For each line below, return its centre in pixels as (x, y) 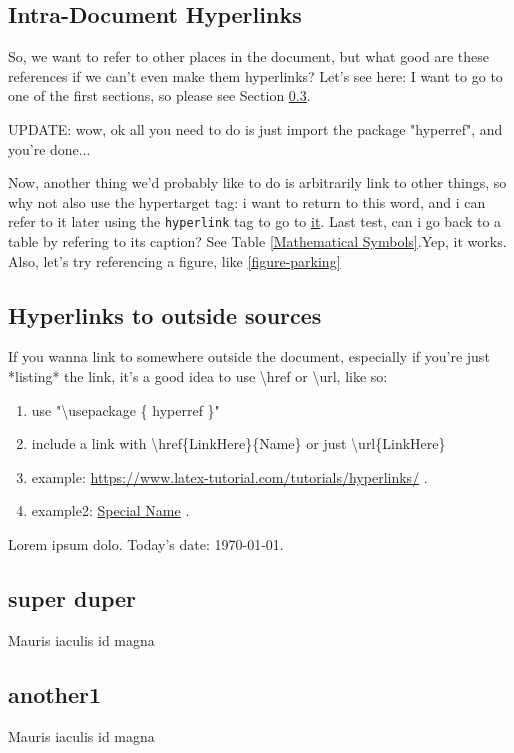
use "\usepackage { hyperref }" (125, 409)
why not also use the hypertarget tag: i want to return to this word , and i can (247, 201)
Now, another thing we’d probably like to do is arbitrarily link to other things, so (257, 182)
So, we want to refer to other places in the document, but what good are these (248, 56)
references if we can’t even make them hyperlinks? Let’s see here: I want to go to (255, 75)
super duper (72, 597)
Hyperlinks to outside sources (165, 314)
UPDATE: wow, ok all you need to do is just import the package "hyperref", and (255, 128)
